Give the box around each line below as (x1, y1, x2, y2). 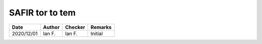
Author (43, 24, 60, 30)
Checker (65, 24, 85, 30)
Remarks (90, 24, 112, 30)
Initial (90, 30, 103, 37)
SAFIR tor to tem (9, 7, 76, 18)
